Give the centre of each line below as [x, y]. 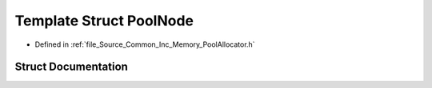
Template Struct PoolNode [104, 21]
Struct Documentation [71, 67]
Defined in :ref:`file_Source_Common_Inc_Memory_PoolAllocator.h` [145, 44]
